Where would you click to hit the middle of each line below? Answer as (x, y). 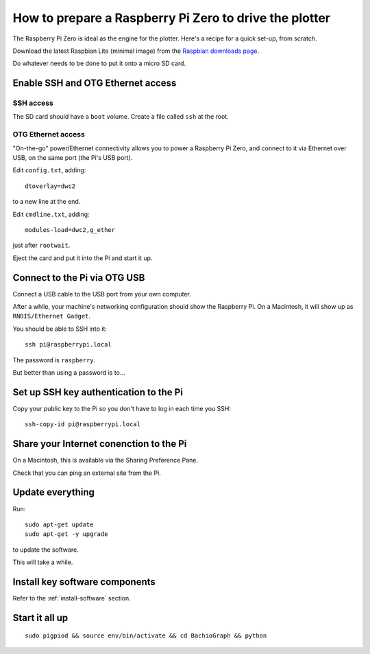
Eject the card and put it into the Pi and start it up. (83, 258)
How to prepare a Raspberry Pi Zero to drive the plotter (171, 18)
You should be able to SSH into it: (60, 329)
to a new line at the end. (47, 202)
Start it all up (40, 618)
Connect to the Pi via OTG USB (79, 278)
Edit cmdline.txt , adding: (51, 214)
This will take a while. (43, 562)
